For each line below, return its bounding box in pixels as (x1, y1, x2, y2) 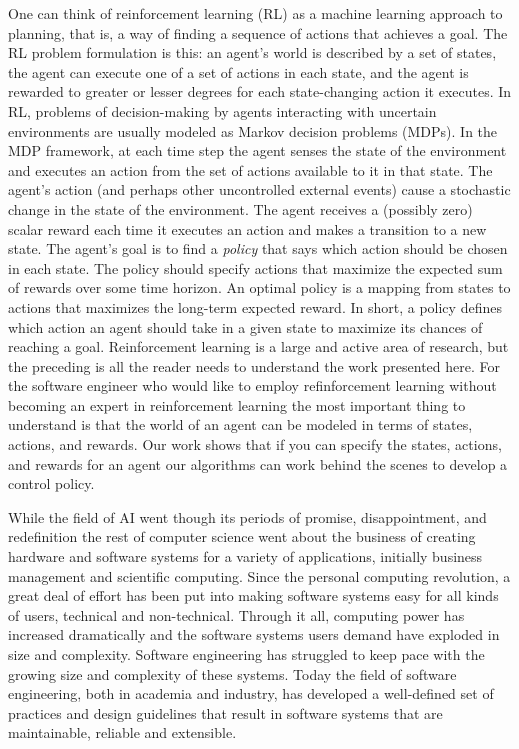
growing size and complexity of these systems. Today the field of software (8, 663, 457, 684)
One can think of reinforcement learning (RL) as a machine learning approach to (8, 3, 503, 23)
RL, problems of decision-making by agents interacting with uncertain (8, 100, 437, 121)
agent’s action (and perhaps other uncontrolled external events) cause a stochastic (8, 179, 511, 200)
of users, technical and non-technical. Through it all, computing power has (8, 604, 465, 625)
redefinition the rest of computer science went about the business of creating (8, 526, 476, 547)
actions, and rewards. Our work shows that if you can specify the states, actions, (8, 434, 502, 455)
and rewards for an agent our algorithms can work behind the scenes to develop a (8, 453, 508, 474)
